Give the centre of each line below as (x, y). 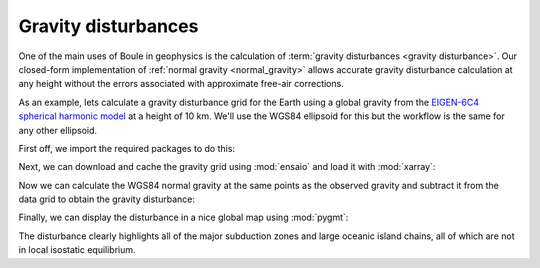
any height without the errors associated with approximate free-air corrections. (181, 84)
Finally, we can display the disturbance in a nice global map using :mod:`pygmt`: (183, 217)
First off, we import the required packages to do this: (126, 148)
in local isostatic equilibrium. (77, 250)
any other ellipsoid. (58, 130)
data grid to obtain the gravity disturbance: (106, 199)
